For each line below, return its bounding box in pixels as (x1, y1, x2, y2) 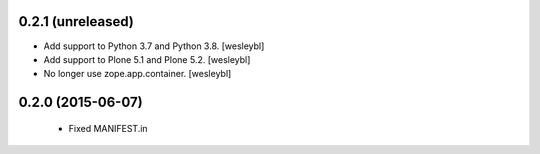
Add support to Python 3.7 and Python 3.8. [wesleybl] (43, 40, 265, 52)
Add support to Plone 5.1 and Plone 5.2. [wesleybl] (43, 53, 251, 65)
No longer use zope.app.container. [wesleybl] (43, 68, 232, 80)
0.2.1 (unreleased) (18, 13, 134, 30)
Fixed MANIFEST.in (68, 122, 149, 134)
